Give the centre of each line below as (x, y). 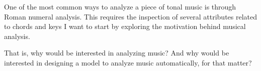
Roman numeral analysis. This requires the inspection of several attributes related (131, 16)
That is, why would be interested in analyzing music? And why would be (117, 53)
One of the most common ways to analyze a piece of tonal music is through (120, 6)
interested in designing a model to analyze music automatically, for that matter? (128, 62)
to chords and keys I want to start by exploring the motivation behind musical (125, 26)
